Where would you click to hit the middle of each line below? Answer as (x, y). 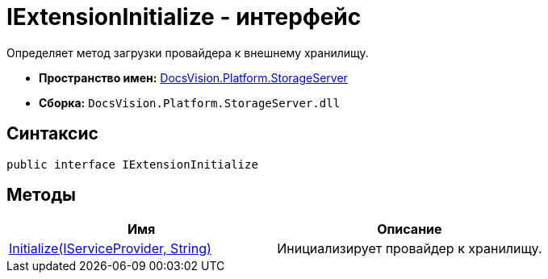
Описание (410, 229)
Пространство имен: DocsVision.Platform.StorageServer (193, 77)
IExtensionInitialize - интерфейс (184, 17)
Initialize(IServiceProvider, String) (110, 249)
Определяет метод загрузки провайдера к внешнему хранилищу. (188, 52)
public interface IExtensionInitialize (132, 164)
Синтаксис (52, 134)
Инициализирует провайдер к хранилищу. (410, 249)
